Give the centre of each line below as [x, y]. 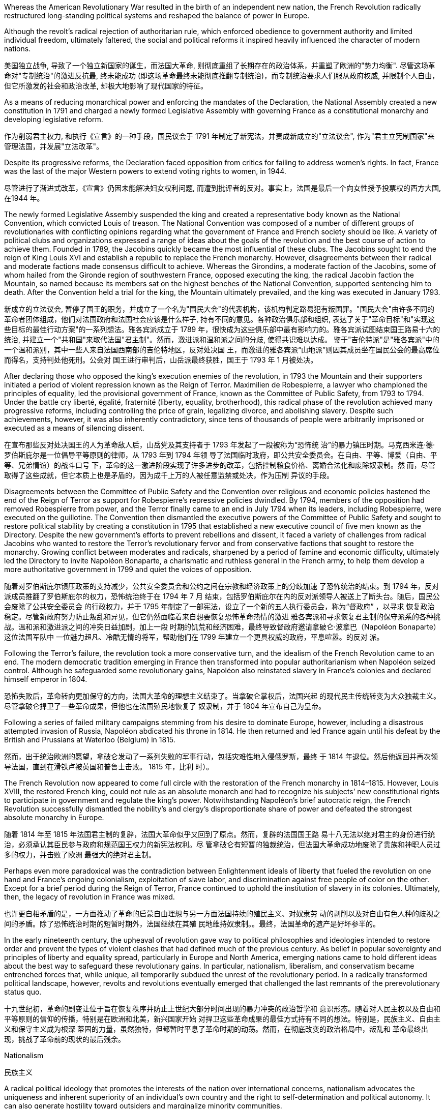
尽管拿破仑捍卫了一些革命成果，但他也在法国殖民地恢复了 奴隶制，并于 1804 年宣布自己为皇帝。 [165, 706]
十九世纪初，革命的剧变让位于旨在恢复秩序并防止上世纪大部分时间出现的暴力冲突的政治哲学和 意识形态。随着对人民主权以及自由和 [222, 1009]
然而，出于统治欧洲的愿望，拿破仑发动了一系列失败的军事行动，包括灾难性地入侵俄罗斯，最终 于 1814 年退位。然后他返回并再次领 [221, 756]
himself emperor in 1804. [46, 679]
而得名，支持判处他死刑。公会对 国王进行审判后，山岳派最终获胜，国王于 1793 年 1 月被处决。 [161, 360]
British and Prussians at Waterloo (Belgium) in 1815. [90, 740]
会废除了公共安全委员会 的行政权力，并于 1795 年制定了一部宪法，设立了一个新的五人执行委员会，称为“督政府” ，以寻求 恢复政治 [219, 606]
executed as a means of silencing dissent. [74, 428]
